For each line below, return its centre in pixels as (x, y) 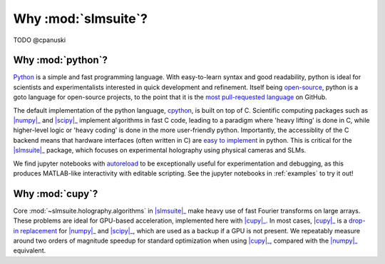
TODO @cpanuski (40, 40)
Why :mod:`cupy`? (56, 194)
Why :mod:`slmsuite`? (80, 19)
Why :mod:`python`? (61, 60)
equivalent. (30, 250)
